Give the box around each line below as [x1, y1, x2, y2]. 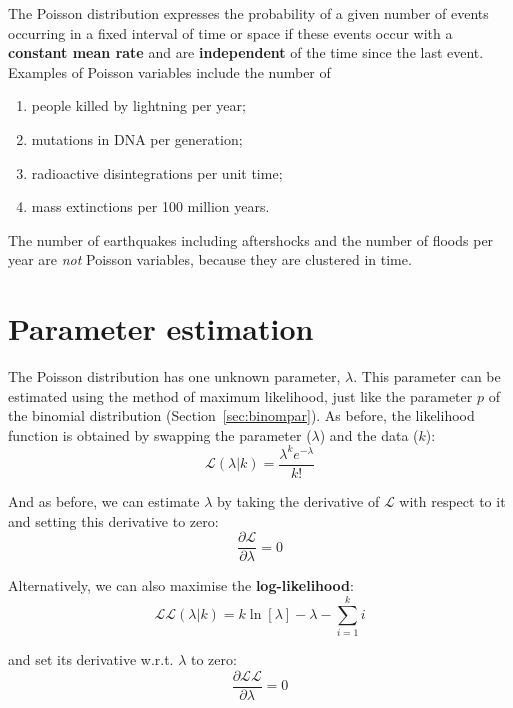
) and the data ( [319, 424, 419, 445]
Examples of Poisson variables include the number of [8, 61, 331, 82]
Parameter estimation [8, 308, 314, 349]
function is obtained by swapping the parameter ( [8, 424, 312, 445]
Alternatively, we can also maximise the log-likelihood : [8, 575, 354, 596]
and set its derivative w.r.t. [8, 648, 174, 669]
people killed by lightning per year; [31, 95, 246, 116]
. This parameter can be [353, 366, 501, 387]
